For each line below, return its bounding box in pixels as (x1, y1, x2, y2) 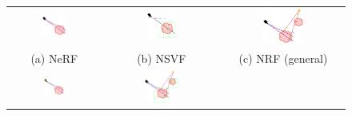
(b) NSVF (137, 50, 186, 67)
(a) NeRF (30, 50, 78, 67)
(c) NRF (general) (238, 50, 328, 67)
